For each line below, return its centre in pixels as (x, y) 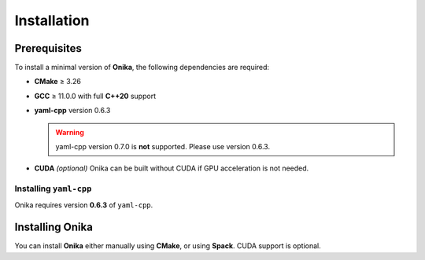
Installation (52, 20)
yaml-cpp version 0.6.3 (72, 111)
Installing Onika (54, 227)
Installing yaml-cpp (53, 189)
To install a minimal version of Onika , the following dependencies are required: (142, 68)
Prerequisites (48, 48)
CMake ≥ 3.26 (58, 82)
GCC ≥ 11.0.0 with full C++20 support (95, 96)
